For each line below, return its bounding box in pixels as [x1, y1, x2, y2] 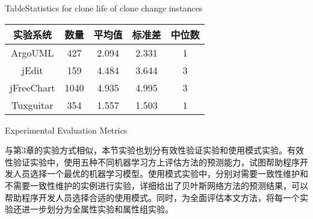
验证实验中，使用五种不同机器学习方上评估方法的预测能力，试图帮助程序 [13, 155, 300, 168]
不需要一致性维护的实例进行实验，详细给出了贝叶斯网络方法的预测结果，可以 [5, 179, 308, 191]
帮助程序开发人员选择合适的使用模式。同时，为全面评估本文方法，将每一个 [5, 191, 300, 203]
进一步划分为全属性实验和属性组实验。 [21, 203, 173, 215]
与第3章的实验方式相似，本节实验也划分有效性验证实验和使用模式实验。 [5, 144, 287, 156]
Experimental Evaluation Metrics [5, 123, 128, 136]
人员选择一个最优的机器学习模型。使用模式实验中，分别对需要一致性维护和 [13, 167, 308, 180]
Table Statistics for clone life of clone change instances [5, 2, 203, 14]
